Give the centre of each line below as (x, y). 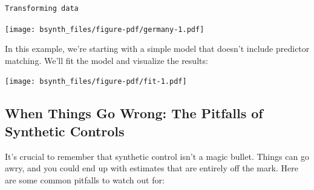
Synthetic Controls (65, 131)
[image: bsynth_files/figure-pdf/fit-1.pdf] (96, 82)
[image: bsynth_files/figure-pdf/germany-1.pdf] (105, 29)
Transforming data (42, 8)
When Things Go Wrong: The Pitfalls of (134, 113)
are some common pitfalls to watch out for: (85, 179)
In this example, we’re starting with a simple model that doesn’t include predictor (157, 49)
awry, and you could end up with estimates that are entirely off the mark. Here (152, 168)
